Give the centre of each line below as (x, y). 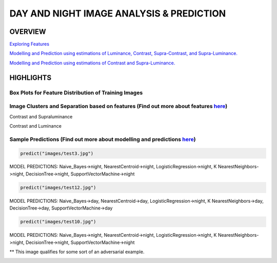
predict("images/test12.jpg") (58, 187)
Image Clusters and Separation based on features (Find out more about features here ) (118, 107)
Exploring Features (29, 44)
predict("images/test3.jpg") (57, 153)
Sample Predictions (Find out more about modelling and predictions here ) (103, 139)
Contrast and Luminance (35, 126)
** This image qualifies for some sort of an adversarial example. (77, 252)
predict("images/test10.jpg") (58, 222)
